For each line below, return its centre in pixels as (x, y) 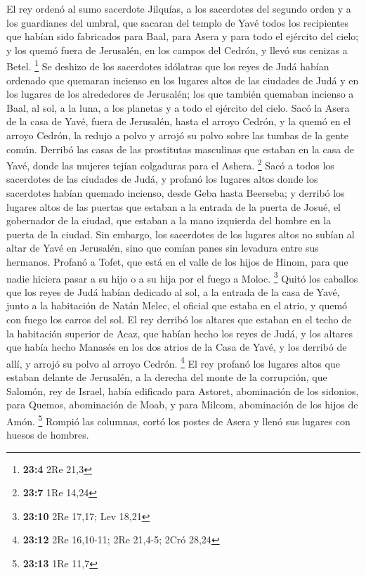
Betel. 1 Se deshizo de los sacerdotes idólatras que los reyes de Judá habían (168, 65)
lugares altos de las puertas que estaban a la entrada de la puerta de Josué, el (174, 206)
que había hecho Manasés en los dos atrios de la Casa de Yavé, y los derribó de (177, 347)
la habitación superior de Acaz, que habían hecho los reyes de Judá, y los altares (180, 333)
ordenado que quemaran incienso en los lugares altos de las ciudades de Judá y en (183, 80)
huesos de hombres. (48, 435)
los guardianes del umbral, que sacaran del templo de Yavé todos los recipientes (178, 22)
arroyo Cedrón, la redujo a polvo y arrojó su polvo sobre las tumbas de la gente (178, 135)
